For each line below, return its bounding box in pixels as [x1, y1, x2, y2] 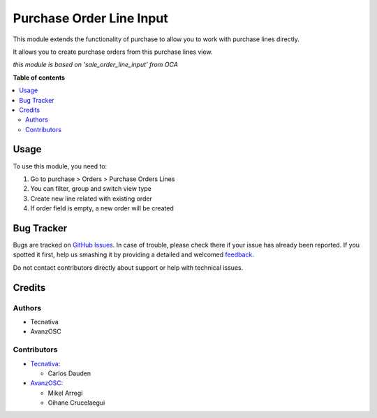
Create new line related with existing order [30, 194, 153, 203]
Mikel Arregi [47, 389, 83, 397]
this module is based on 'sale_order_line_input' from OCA [13, 60, 178, 69]
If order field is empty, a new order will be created [30, 204, 175, 212]
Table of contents [13, 73, 66, 82]
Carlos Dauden [47, 369, 91, 377]
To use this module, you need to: [13, 161, 108, 171]
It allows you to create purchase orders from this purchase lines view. [13, 48, 213, 56]
